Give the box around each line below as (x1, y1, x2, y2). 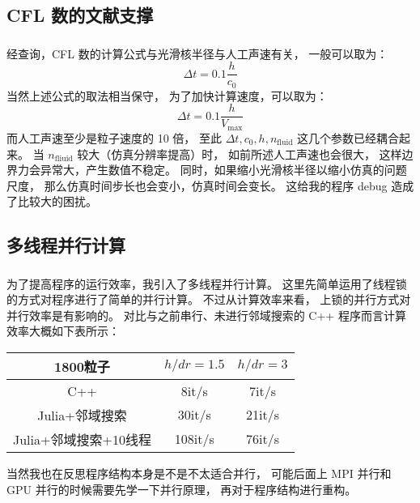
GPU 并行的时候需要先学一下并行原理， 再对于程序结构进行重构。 (6, 480, 357, 497)
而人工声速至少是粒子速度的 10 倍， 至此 (6, 129, 222, 146)
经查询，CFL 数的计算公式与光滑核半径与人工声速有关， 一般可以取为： (6, 45, 388, 62)
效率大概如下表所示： (6, 322, 120, 339)
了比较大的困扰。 (6, 193, 97, 210)
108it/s (174, 429, 214, 449)
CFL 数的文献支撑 (6, 2, 154, 28)
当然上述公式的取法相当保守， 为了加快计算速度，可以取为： (6, 87, 328, 104)
